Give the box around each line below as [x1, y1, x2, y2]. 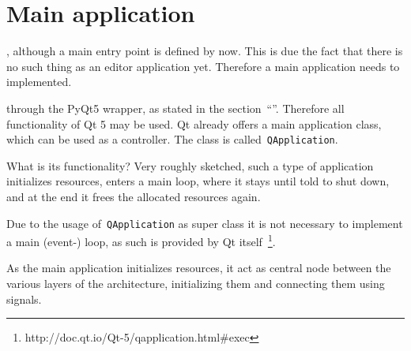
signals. [6, 290, 42, 307]
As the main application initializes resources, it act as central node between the [6, 260, 391, 276]
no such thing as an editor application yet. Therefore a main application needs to [6, 58, 400, 74]
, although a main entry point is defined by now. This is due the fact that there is [6, 43, 403, 59]
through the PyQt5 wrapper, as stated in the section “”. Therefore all [6, 99, 345, 116]
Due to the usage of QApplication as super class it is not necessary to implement [6, 215, 403, 231]
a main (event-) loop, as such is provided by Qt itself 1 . [6, 231, 276, 249]
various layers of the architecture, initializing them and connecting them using [6, 275, 385, 292]
